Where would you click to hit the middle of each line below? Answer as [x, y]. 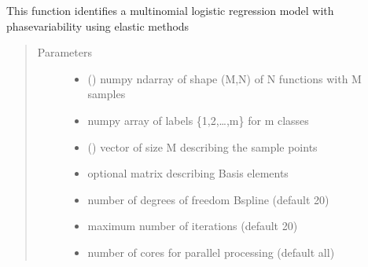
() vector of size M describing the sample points [202, 146]
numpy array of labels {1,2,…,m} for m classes [198, 120]
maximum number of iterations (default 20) [193, 226]
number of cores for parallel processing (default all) [211, 252]
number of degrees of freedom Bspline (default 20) [208, 199]
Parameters [64, 52]
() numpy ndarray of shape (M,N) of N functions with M [224, 78]
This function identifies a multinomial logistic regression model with [170, 10]
